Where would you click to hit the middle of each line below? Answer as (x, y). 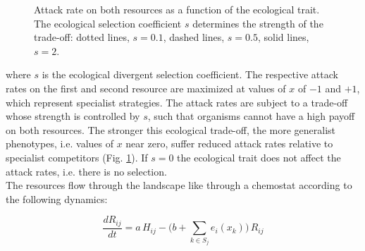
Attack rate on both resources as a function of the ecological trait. (177, 9)
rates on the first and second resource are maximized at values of (146, 88)
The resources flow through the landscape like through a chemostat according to (179, 185)
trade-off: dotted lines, (82, 37)
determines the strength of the (258, 23)
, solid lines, (283, 37)
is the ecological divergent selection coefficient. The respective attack (190, 74)
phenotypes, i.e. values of (60, 143)
